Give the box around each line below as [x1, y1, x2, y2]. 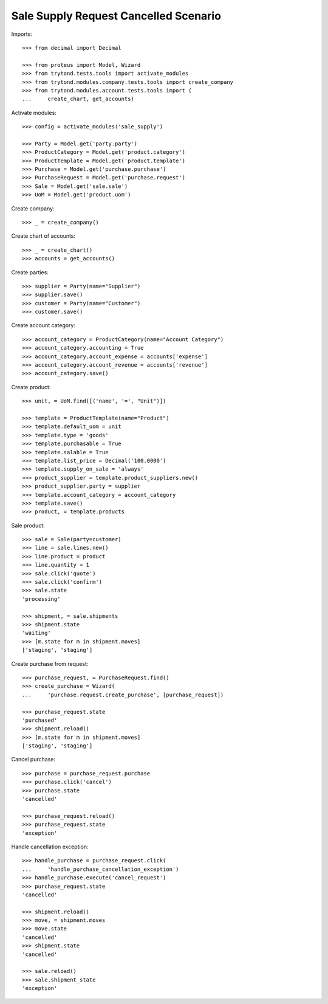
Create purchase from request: [11, 660, 89, 667]
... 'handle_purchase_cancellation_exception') [22, 865, 179, 873]
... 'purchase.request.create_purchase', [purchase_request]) [22, 691, 224, 698]
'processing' [22, 595, 61, 602]
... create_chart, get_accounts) [22, 95, 135, 103]
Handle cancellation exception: [11, 843, 89, 850]
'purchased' [22, 716, 58, 724]
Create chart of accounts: [11, 232, 76, 240]
